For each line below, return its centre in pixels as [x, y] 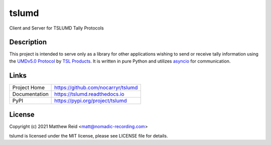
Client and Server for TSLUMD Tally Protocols [56, 28]
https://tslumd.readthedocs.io [90, 94]
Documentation [30, 94]
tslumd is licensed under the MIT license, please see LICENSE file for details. [89, 135]
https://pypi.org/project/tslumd [91, 100]
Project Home [29, 87]
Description [28, 42]
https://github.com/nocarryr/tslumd [96, 87]
